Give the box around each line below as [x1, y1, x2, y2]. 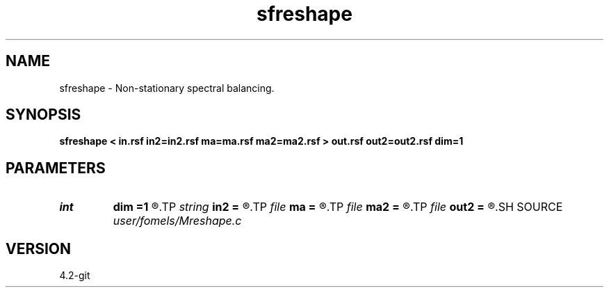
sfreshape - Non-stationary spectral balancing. [59, 81, 275, 94]
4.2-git [59, 269, 90, 282]
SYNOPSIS [6, 106, 81, 124]
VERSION [6, 239, 72, 258]
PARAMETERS [6, 159, 106, 177]
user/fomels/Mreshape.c [113, 214, 242, 228]
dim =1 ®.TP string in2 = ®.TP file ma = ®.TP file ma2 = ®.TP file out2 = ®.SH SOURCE [113, 200, 563, 214]
